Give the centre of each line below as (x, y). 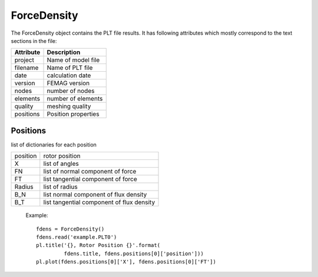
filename (26, 68)
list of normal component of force (90, 172)
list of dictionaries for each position (54, 145)
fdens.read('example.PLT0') (77, 237)
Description (64, 52)
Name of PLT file (70, 68)
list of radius (60, 187)
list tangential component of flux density (99, 202)
